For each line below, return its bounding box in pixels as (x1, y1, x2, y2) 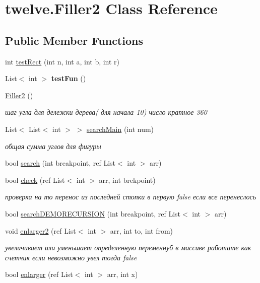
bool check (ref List (5, 174, 65, 185)
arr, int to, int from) (110, 225, 173, 236)
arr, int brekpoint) (99, 174, 156, 185)
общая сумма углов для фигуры (5, 140, 101, 151)
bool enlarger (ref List (5, 269, 73, 279)
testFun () (51, 73, 86, 84)
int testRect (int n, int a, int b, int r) (5, 56, 120, 66)
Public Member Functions (5, 32, 143, 48)
